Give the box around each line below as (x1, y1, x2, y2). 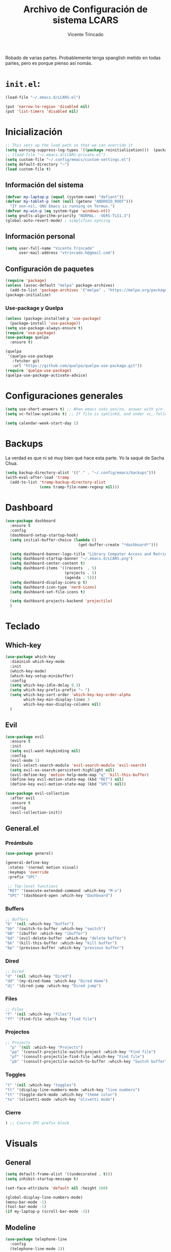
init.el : (5, 78, 41, 90)
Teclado (5, 620, 40, 632)
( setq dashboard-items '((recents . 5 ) (10, 566, 97, 571)
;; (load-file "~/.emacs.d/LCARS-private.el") (5, 152, 106, 158)
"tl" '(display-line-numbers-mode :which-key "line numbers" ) (5, 1088, 140, 1093)
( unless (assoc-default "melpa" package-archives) (5, 283, 115, 288)
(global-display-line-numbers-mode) (5, 1195, 83, 1200)
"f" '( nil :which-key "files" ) (5, 1012, 72, 1017)
